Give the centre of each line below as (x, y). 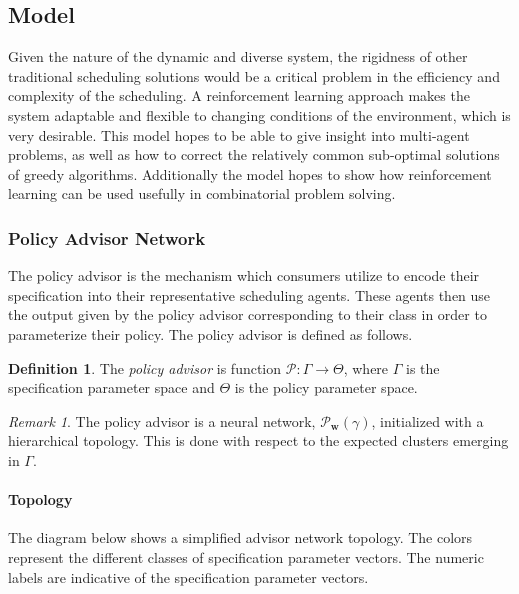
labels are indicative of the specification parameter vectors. (188, 576)
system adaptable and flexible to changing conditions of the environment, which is (259, 114)
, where (366, 367)
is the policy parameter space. (326, 387)
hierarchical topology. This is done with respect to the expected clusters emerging (258, 440)
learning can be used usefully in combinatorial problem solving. (202, 193)
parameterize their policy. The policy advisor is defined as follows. (210, 333)
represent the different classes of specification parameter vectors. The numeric (246, 556)
